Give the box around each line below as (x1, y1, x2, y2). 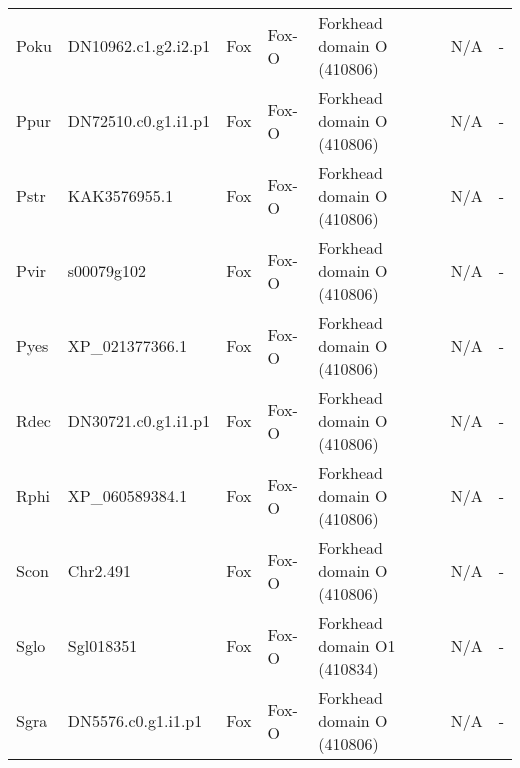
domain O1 (318, 634, 396, 657)
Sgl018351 (67, 634, 138, 657)
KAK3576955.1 (67, 184, 174, 207)
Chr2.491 (67, 559, 131, 582)
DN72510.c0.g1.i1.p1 (67, 109, 211, 132)
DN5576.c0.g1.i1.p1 (67, 709, 203, 732)
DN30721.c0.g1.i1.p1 (67, 409, 211, 432)
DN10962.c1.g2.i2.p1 (67, 34, 211, 57)
